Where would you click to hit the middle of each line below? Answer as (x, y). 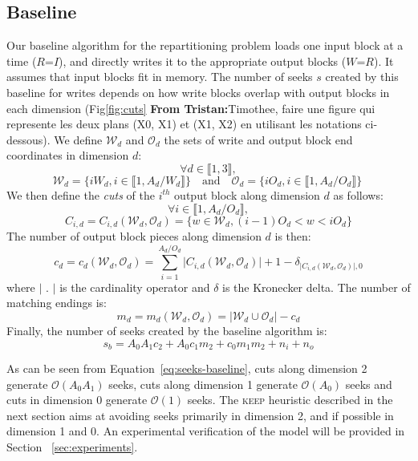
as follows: (358, 194)
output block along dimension (247, 194)
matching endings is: (57, 303)
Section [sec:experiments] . (72, 446)
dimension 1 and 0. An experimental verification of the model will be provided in (206, 431)
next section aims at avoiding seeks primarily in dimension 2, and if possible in (200, 415)
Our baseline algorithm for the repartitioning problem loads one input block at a (205, 45)
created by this (362, 77)
